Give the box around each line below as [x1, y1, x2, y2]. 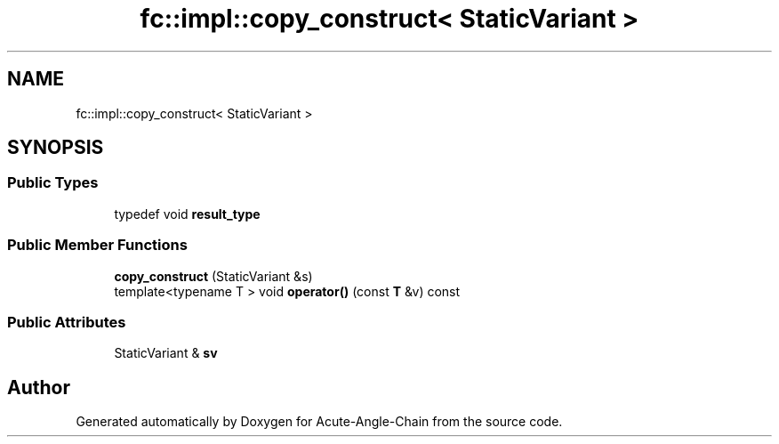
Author [7, 375, 70, 399]
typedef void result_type [114, 206, 261, 222]
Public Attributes [7, 312, 126, 331]
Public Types [7, 174, 99, 192]
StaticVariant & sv [114, 345, 218, 361]
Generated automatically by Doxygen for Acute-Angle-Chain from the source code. [76, 414, 563, 430]
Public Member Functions [7, 236, 188, 254]
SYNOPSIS [7, 136, 104, 159]
